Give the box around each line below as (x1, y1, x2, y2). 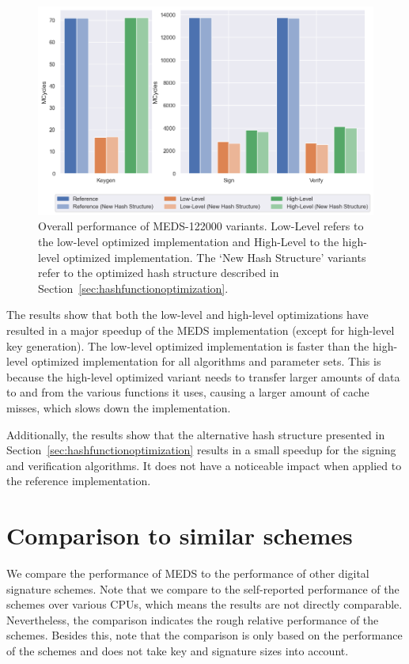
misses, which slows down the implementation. (6, 399, 231, 415)
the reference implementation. (6, 472, 151, 489)
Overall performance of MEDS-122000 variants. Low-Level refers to (38, 218, 364, 234)
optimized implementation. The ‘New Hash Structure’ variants (62, 249, 366, 265)
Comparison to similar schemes (6, 519, 353, 552)
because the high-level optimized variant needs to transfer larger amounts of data (6, 368, 400, 385)
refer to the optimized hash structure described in (38, 264, 279, 281)
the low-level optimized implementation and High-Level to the (38, 233, 339, 250)
